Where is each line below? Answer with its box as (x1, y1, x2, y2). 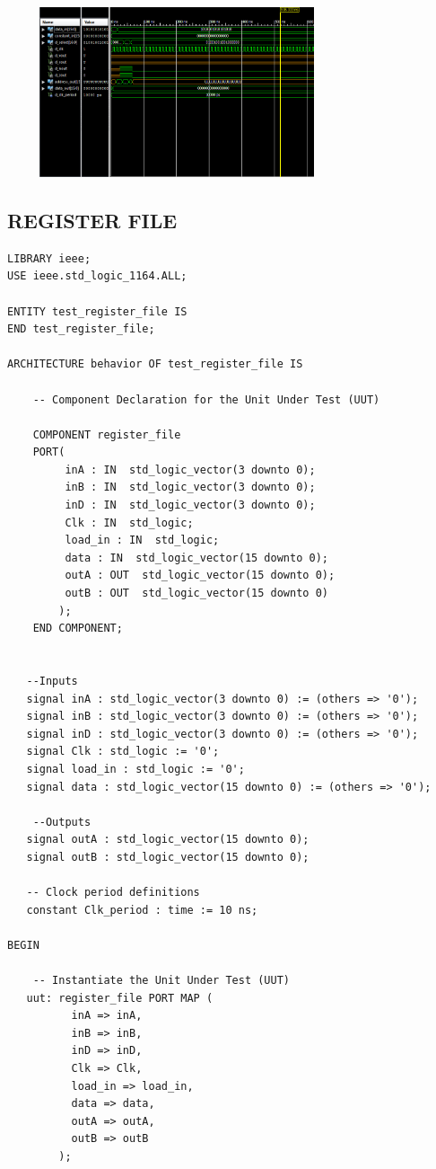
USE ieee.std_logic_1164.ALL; (7, 270, 187, 283)
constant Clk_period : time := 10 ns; (26, 903, 258, 917)
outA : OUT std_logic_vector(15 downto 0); (65, 569, 336, 582)
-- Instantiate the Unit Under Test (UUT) (32, 974, 290, 987)
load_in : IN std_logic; (65, 534, 220, 547)
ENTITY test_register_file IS (7, 305, 187, 318)
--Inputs (26, 675, 78, 688)
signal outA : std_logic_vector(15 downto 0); (26, 833, 310, 846)
